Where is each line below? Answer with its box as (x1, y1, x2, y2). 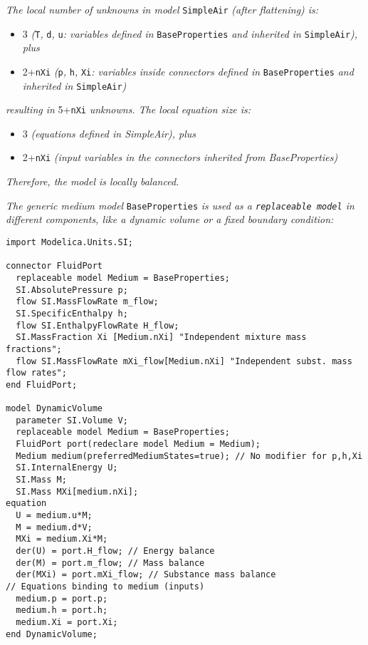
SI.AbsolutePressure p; (16, 284, 128, 295)
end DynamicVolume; (6, 629, 98, 639)
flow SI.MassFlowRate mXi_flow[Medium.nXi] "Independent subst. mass (16, 356, 352, 366)
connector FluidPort (6, 261, 103, 272)
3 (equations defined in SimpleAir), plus (22, 125, 196, 140)
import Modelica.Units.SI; (6, 237, 133, 247)
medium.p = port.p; (16, 593, 108, 604)
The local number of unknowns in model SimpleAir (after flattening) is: (6, 2, 319, 16)
